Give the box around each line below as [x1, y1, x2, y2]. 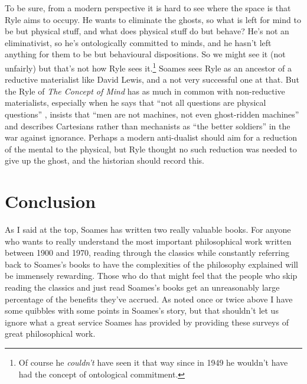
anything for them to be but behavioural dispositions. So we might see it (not [5, 48, 286, 60]
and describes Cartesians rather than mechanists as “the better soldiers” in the [5, 119, 290, 132]
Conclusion [5, 189, 96, 213]
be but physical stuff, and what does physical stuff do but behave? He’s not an [5, 25, 289, 37]
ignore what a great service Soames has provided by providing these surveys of [5, 315, 289, 328]
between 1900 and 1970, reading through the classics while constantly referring [5, 246, 289, 259]
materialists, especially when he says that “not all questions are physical [5, 96, 266, 109]
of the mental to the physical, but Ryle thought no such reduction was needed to [5, 142, 297, 155]
